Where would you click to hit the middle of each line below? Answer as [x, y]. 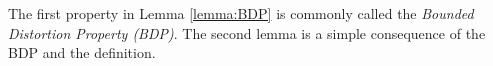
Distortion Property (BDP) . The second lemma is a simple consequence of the [247, 32]
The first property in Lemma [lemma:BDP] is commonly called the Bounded [241, 13]
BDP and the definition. [82, 52]
